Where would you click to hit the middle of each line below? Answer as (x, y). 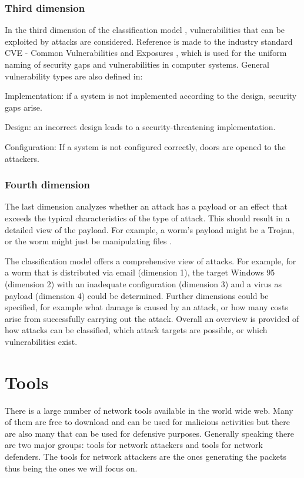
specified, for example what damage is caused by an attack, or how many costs (146, 307)
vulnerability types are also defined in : (74, 76)
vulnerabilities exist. (41, 341)
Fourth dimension (47, 185)
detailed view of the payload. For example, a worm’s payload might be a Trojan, (150, 229)
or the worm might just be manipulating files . (88, 241)
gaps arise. (24, 107)
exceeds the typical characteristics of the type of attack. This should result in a (147, 218)
